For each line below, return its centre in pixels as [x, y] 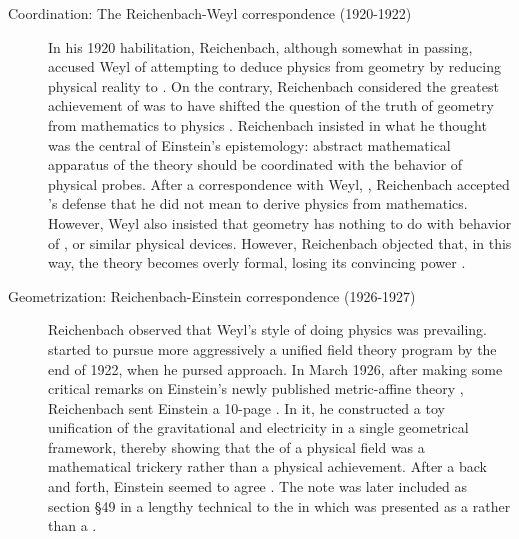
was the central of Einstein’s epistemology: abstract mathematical [249, 144]
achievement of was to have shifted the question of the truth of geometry [271, 105]
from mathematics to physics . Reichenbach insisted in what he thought [267, 124]
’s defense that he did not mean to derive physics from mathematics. [258, 203]
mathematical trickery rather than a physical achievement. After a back [267, 466]
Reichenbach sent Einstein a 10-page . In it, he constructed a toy [246, 407]
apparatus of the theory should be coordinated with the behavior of [255, 164]
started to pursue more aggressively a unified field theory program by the [272, 348]
